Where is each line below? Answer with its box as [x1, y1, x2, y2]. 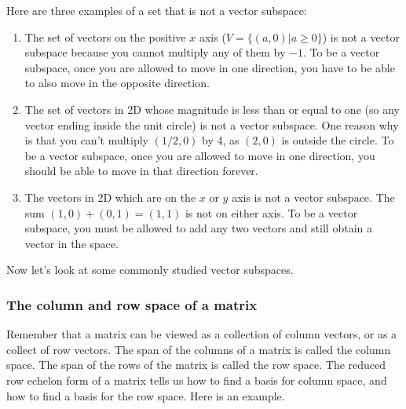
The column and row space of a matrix [6, 294, 258, 314]
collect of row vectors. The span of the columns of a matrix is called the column [6, 341, 391, 357]
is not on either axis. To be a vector [185, 204, 358, 221]
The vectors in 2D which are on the [24, 188, 196, 205]
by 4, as [202, 132, 240, 148]
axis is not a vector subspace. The [232, 188, 395, 205]
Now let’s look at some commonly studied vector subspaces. [6, 261, 294, 278]
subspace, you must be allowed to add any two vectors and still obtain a [24, 220, 372, 236]
